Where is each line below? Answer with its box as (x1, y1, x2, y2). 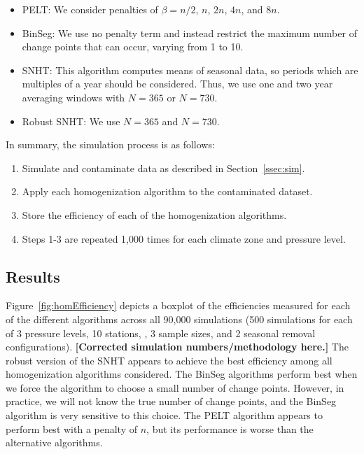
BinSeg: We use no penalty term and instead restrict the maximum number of (22, 25, 357, 40)
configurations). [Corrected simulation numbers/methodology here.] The (6, 339, 349, 354)
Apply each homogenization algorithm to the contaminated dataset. (22, 184, 313, 199)
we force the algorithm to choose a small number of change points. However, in (6, 380, 344, 395)
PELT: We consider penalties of (22, 2, 158, 16)
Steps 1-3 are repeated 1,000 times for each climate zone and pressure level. (22, 231, 346, 246)
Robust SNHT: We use (22, 113, 120, 128)
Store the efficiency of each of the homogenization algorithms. (22, 207, 287, 222)
